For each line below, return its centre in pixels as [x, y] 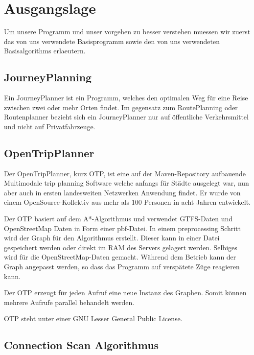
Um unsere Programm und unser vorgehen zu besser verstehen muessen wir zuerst [127, 32]
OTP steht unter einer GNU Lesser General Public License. [93, 319]
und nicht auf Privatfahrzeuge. [50, 126]
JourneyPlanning [48, 77]
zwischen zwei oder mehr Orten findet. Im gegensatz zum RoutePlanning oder [121, 107]
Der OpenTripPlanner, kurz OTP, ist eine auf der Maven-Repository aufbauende [125, 173]
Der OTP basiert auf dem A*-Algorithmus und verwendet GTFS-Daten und [118, 219]
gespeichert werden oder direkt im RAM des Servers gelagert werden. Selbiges [121, 247]
